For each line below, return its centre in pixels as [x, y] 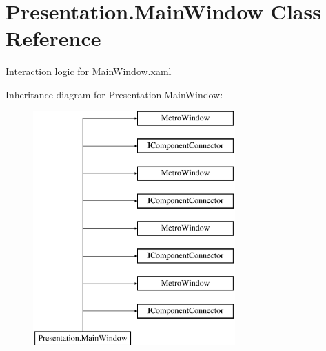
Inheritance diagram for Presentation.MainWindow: [114, 94]
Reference [53, 38]
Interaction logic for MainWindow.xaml [89, 71]
